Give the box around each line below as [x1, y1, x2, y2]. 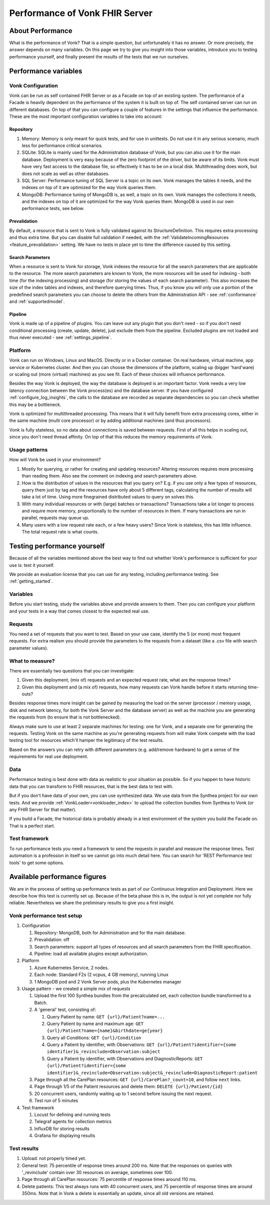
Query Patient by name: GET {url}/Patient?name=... [46, 1013, 165, 1019]
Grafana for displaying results [34, 1132, 95, 1138]
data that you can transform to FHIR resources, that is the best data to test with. [9, 783, 173, 789]
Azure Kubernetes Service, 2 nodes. [34, 964, 109, 970]
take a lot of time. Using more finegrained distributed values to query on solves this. [21, 494, 195, 500]
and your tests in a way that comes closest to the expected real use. [9, 608, 150, 614]
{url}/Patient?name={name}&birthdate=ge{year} [46, 1028, 163, 1033]
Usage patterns [9, 446, 48, 453]
